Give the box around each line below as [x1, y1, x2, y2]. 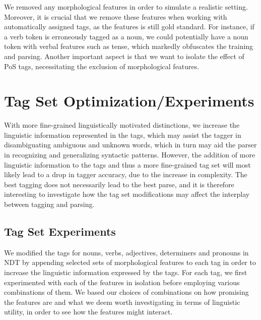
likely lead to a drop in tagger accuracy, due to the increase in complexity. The [4, 169, 247, 180]
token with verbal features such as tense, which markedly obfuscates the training [4, 41, 253, 51]
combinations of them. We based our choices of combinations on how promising [4, 287, 249, 297]
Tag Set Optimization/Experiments [4, 90, 254, 111]
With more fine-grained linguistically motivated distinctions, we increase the [4, 120, 240, 130]
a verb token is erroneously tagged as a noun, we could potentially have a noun [4, 31, 248, 41]
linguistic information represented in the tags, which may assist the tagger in [4, 129, 241, 140]
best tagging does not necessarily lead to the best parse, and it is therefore [4, 179, 234, 189]
